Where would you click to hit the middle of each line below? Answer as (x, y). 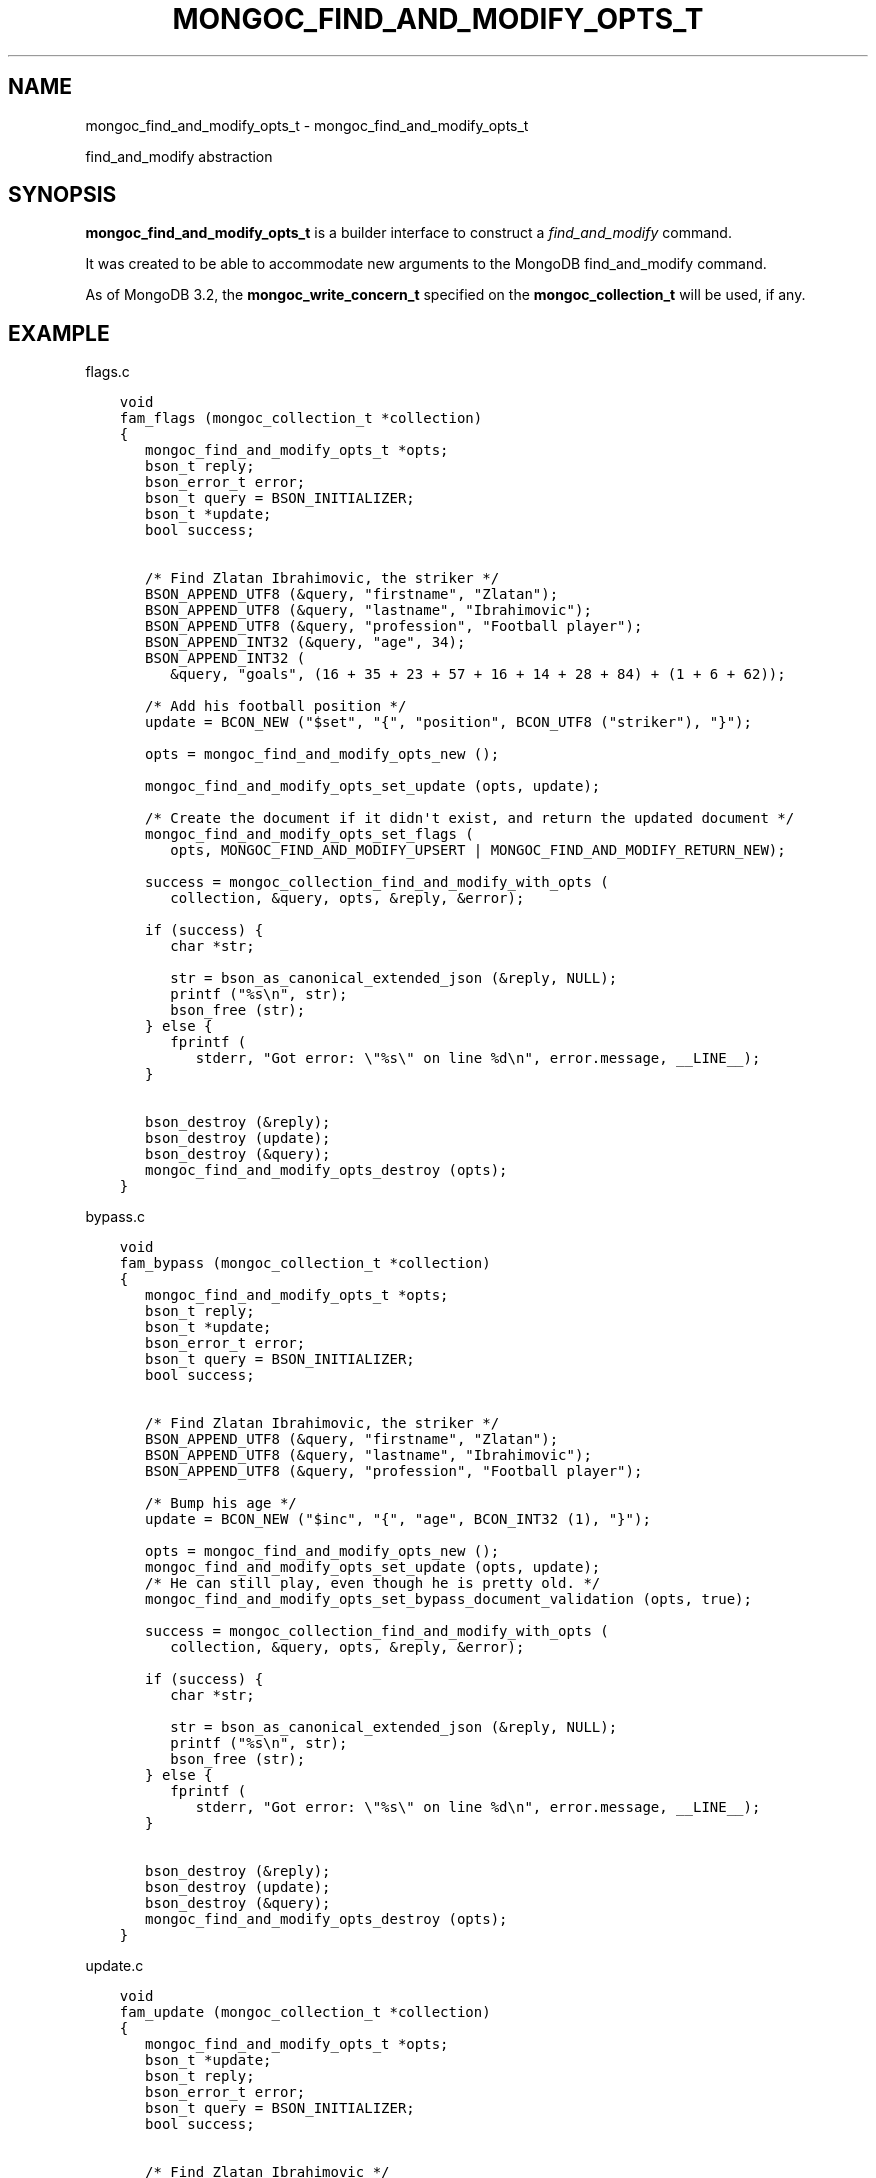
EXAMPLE (59, 333)
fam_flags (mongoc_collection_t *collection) (301, 418)
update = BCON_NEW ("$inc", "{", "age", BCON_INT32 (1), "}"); (398, 1519)
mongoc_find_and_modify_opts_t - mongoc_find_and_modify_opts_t (307, 125)
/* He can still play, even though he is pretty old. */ (373, 1583)
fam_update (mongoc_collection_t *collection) (305, 2012)
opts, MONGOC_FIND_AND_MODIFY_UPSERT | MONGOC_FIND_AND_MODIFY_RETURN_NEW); (478, 850)
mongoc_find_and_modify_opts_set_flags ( (309, 834)
